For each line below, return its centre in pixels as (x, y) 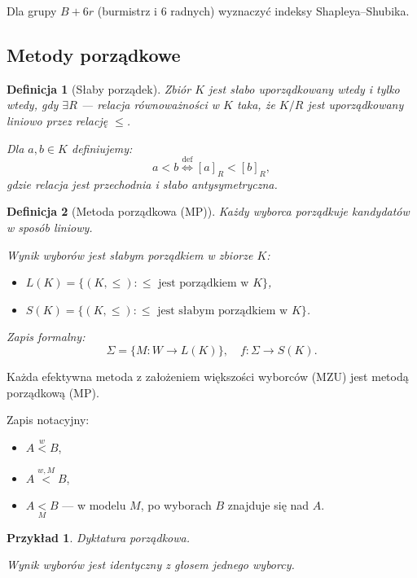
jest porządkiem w (204, 284)
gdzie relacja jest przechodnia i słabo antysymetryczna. (142, 184)
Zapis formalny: (46, 337)
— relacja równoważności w (150, 105)
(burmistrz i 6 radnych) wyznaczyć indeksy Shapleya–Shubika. (253, 11)
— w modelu (94, 505)
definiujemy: (102, 148)
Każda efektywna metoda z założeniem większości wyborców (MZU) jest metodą (208, 376)
